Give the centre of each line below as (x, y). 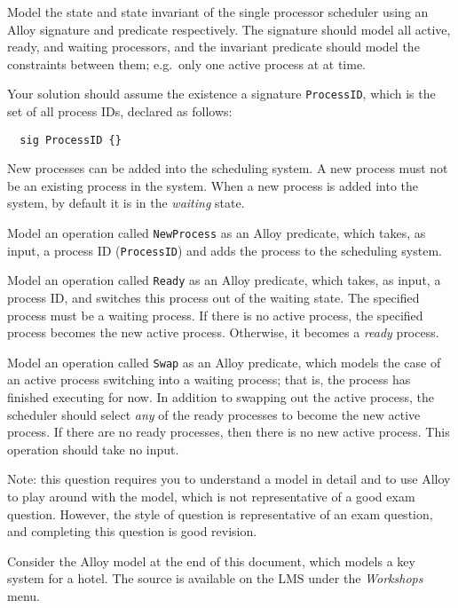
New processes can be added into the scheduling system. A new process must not (228, 168)
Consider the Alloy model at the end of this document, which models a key (211, 561)
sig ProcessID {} (71, 140)
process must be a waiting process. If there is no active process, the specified (215, 315)
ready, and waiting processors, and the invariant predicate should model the (213, 47)
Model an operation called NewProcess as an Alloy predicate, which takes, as (217, 233)
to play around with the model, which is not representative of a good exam (211, 497)
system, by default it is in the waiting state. (126, 203)
